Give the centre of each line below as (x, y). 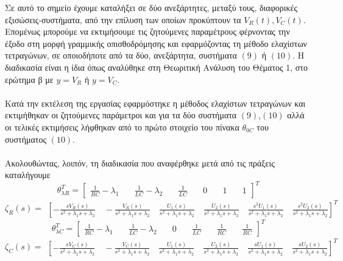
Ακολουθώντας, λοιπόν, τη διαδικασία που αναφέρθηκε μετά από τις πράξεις (140, 163)
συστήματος (26, 139)
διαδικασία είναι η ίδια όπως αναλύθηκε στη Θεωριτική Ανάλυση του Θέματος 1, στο (156, 67)
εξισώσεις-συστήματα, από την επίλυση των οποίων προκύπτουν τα (123, 19)
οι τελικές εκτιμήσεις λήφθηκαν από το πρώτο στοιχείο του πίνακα (122, 127)
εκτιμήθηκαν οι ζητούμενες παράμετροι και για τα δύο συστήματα (121, 115)
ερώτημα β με (29, 79)
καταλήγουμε (28, 175)
